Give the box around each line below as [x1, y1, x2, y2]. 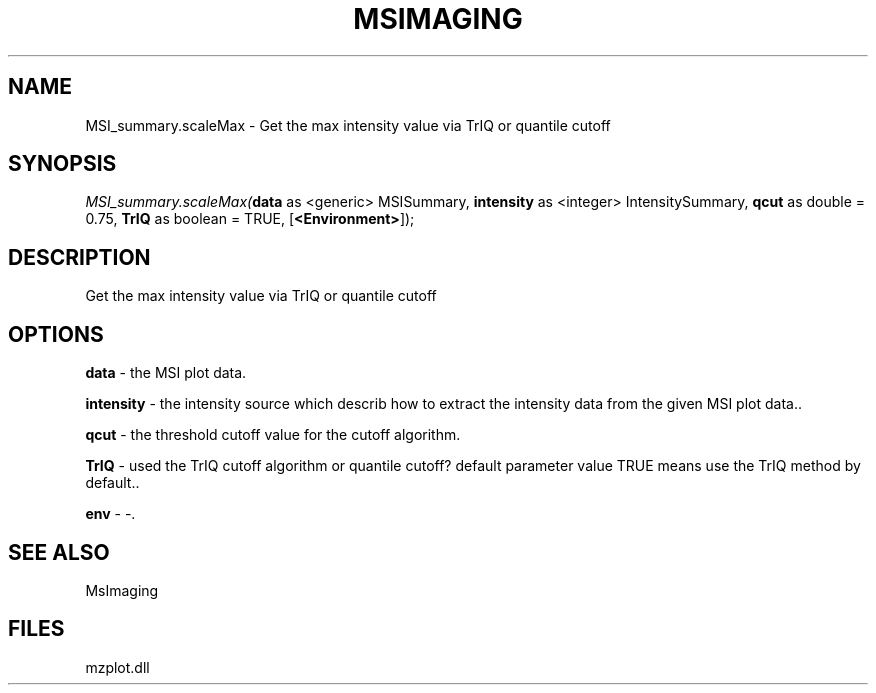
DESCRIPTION [8, 244, 151, 270]
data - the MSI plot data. [85, 364, 247, 382]
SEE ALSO [8, 539, 110, 565]
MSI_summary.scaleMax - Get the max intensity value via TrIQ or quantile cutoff [85, 116, 611, 134]
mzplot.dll [85, 658, 150, 676]
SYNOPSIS [8, 151, 117, 177]
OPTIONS [8, 321, 104, 347]
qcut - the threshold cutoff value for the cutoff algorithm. [85, 426, 461, 444]
